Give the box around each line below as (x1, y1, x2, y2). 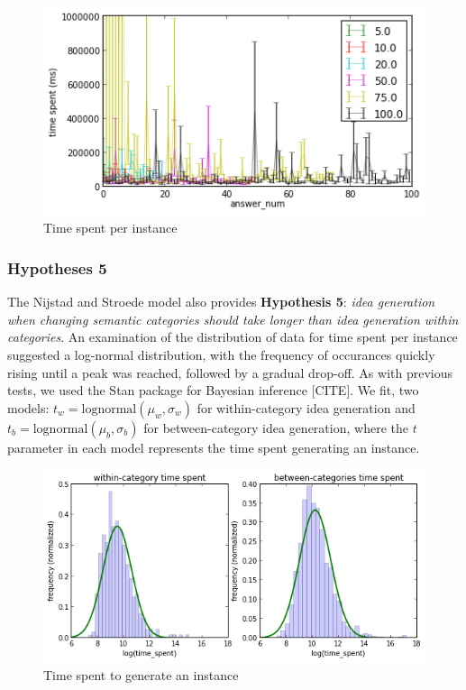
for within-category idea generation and (196, 398, 416, 417)
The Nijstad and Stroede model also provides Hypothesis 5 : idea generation (7, 292, 435, 311)
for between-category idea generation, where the (143, 418, 408, 437)
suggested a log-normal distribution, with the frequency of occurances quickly (7, 345, 435, 364)
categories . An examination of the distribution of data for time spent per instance (7, 327, 458, 346)
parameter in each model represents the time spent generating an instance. (7, 437, 420, 456)
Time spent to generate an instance (43, 665, 239, 684)
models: (7, 398, 50, 417)
